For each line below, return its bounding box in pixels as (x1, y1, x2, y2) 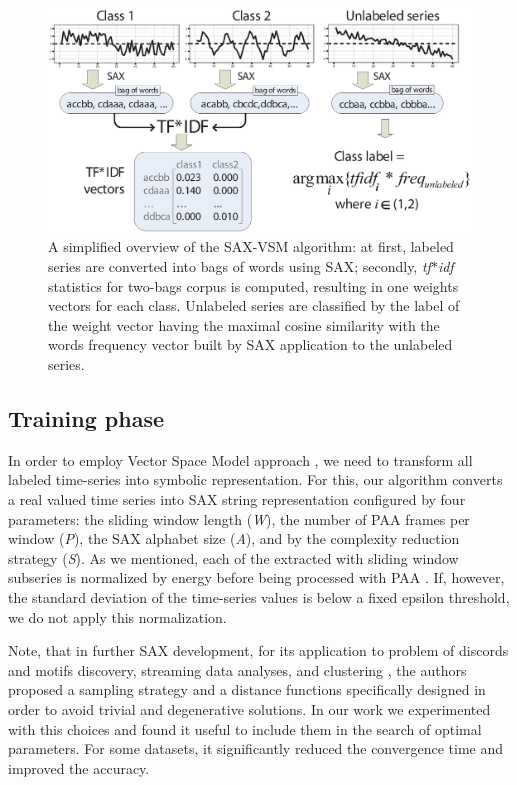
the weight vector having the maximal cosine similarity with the (48, 314, 440, 335)
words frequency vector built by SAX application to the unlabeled (48, 334, 453, 355)
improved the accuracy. (8, 757, 150, 778)
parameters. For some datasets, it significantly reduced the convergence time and (8, 738, 504, 759)
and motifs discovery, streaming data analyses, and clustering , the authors (8, 659, 467, 680)
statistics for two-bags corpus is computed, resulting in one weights (48, 275, 459, 296)
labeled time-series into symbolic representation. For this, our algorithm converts (8, 469, 503, 490)
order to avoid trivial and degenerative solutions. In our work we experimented (8, 698, 491, 719)
